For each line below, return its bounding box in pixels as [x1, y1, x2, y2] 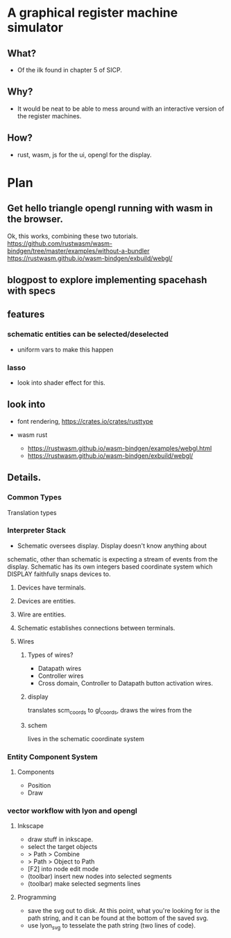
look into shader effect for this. [17, 379, 105, 387]
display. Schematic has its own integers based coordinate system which [7, 562, 213, 571]
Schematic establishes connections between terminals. [17, 623, 176, 632]
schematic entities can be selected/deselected [7, 329, 169, 339]
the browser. [7, 214, 64, 225]
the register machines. [17, 111, 82, 120]
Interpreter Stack [7, 525, 66, 535]
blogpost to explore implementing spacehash [7, 274, 207, 286]
